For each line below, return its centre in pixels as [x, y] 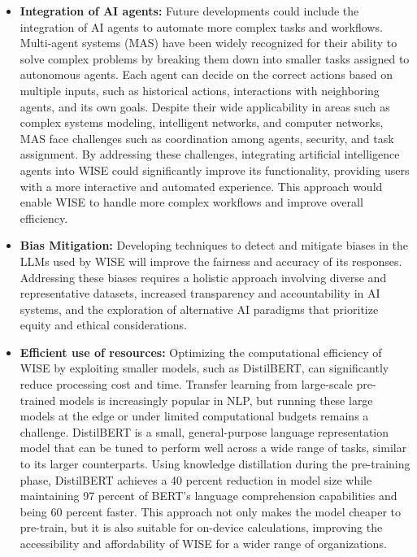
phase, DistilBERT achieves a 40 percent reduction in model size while [196, 479]
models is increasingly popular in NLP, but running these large [216, 400]
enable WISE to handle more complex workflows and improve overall [191, 202]
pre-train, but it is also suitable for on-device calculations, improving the [201, 527]
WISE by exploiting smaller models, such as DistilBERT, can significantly [204, 368]
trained [38, 400]
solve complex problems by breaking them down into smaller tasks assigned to [215, 58]
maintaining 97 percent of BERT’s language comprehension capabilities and [208, 496]
